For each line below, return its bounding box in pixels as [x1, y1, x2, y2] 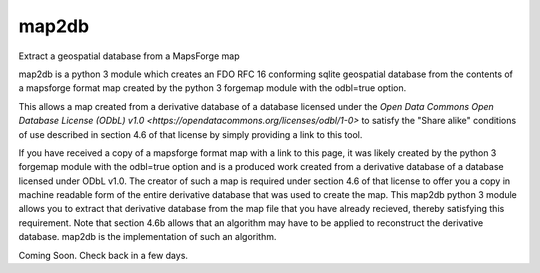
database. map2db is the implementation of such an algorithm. [18, 231, 277, 243]
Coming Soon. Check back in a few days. [18, 249, 189, 261]
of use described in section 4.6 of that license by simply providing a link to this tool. [18, 128, 363, 140]
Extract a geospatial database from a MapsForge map [18, 50, 240, 62]
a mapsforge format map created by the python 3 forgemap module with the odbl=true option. [18, 82, 407, 94]
